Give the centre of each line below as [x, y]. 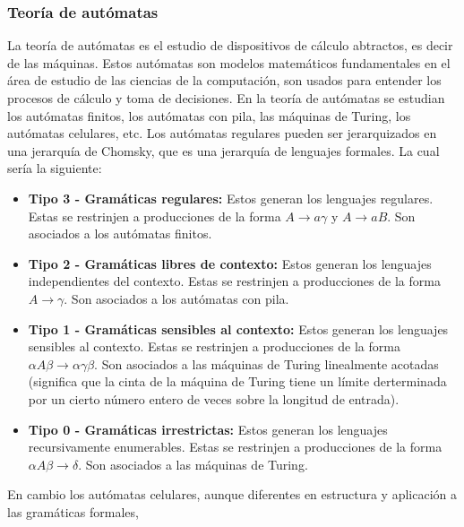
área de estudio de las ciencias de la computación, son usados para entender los [224, 80]
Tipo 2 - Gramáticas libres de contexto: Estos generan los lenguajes [230, 263]
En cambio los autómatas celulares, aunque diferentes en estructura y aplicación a [232, 494]
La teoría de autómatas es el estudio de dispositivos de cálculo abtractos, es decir [230, 45]
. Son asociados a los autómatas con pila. [176, 298]
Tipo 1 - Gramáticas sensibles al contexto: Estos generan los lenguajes [238, 328]
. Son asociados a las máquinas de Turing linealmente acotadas [266, 363]
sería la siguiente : [55, 168]
